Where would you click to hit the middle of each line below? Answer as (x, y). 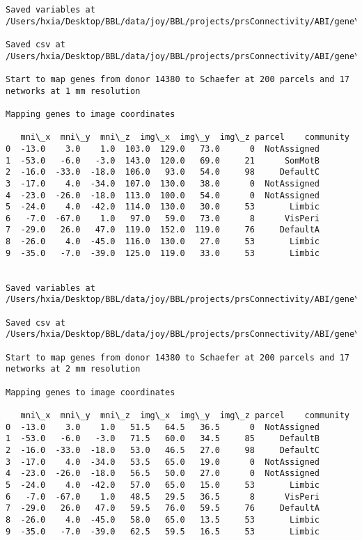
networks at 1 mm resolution (73, 91)
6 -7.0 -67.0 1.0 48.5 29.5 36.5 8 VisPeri (163, 497)
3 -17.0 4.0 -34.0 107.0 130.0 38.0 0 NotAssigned (163, 183)
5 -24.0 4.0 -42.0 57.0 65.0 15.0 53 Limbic (163, 485)
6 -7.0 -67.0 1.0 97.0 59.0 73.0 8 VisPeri (163, 218)
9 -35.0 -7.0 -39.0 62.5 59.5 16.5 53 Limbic (163, 531)
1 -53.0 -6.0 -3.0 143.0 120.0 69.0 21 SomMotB (163, 160)
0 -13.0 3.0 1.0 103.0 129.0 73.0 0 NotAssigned (163, 149)
